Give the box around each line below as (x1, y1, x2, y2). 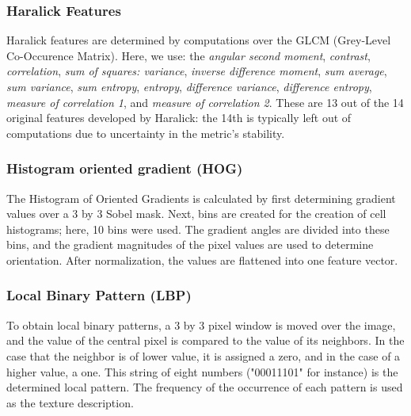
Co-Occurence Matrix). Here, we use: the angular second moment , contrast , (6, 47, 371, 63)
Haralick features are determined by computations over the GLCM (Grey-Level (6, 32, 391, 48)
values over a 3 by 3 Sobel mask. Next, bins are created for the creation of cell (6, 205, 386, 222)
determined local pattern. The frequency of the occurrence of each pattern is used (6, 379, 403, 395)
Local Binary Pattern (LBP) (6, 285, 192, 305)
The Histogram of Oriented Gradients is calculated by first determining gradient (6, 189, 396, 206)
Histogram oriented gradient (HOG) (6, 158, 243, 178)
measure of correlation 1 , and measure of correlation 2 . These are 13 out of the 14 (6, 94, 404, 110)
